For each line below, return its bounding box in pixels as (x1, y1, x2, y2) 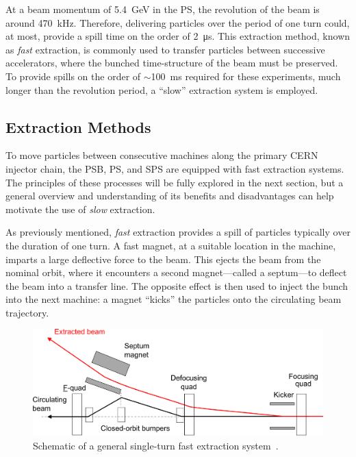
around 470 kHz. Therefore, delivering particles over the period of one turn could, (5, 15, 350, 29)
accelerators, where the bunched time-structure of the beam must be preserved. (5, 55, 338, 70)
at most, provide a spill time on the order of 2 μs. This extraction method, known (5, 29, 351, 43)
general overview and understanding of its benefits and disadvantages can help (5, 188, 334, 203)
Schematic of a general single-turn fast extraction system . (33, 439, 279, 453)
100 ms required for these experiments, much (151, 69, 341, 83)
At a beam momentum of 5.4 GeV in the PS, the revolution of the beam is (5, 2, 320, 16)
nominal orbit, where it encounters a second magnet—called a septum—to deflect (5, 265, 347, 280)
